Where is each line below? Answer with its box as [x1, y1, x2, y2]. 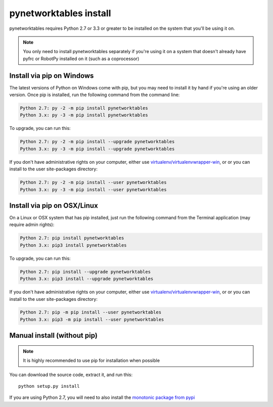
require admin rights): [9, 221, 55, 228]
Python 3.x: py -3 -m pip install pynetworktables [20, 112, 149, 118]
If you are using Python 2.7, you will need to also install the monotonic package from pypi [9, 394, 195, 400]
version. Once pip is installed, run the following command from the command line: [9, 92, 180, 98]
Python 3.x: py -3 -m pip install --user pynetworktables [20, 187, 167, 192]
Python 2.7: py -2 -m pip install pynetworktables [20, 105, 149, 111]
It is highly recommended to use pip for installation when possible [23, 357, 160, 364]
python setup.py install [18, 383, 80, 389]
